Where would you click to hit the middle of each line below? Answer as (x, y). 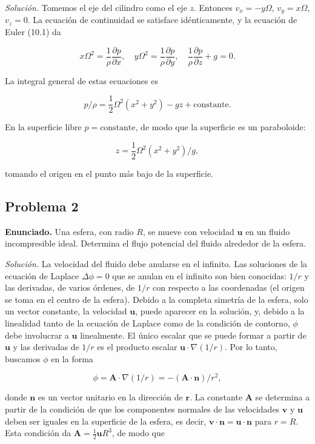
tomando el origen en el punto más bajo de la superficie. (109, 174)
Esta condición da (38, 433)
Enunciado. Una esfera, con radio (69, 231)
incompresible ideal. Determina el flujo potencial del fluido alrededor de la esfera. (155, 243)
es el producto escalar (137, 347)
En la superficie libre (43, 127)
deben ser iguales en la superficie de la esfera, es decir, (106, 421)
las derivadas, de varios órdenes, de (70, 287)
